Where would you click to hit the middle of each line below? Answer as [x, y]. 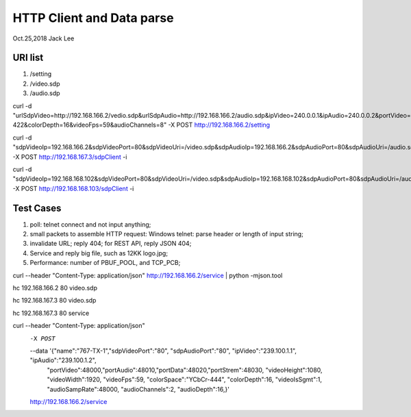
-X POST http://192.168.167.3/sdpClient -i [70, 157]
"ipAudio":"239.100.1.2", [63, 360]
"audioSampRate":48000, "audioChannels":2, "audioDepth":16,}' [138, 389]
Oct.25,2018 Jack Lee [43, 38]
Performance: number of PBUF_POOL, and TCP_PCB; [105, 263]
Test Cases [37, 208]
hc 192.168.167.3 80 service [51, 313]
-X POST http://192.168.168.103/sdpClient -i [73, 188]
